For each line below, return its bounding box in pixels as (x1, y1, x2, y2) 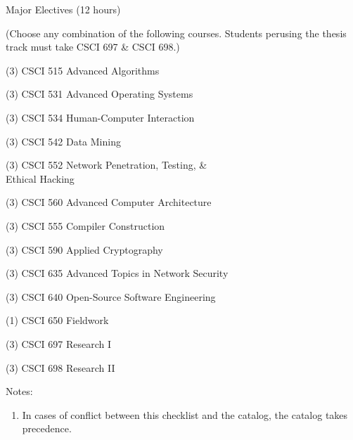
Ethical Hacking (6, 171, 75, 186)
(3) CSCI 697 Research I (6, 336, 111, 351)
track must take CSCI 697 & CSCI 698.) (6, 39, 180, 54)
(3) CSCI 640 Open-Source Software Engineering (6, 289, 216, 304)
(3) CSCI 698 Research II (6, 360, 115, 375)
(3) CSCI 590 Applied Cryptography (6, 242, 163, 257)
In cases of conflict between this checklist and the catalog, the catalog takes (22, 407, 348, 422)
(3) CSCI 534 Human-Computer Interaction (6, 110, 195, 124)
